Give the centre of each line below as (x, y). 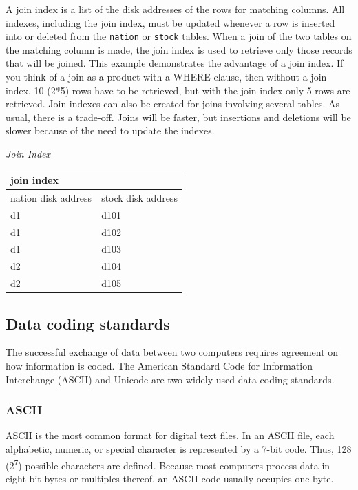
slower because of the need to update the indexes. (110, 130)
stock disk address (139, 197)
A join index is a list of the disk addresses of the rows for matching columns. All (175, 9)
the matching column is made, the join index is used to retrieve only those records (179, 49)
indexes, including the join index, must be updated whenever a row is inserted (170, 22)
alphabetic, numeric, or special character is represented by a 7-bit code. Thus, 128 (179, 449)
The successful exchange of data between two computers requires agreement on (172, 352)
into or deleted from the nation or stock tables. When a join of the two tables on (179, 36)
